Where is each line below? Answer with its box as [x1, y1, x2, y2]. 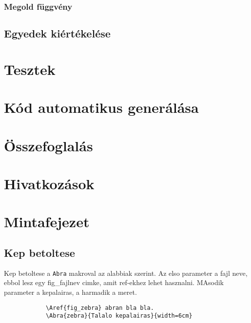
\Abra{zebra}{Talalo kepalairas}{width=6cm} [45, 312, 193, 320]
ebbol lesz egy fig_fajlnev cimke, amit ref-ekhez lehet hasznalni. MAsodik [4, 277, 224, 287]
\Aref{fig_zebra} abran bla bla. [45, 304, 154, 311]
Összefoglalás [4, 135, 93, 155]
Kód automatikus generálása [4, 97, 199, 117]
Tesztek [4, 59, 56, 79]
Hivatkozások [4, 173, 95, 193]
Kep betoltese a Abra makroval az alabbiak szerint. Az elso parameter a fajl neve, [4, 268, 248, 278]
